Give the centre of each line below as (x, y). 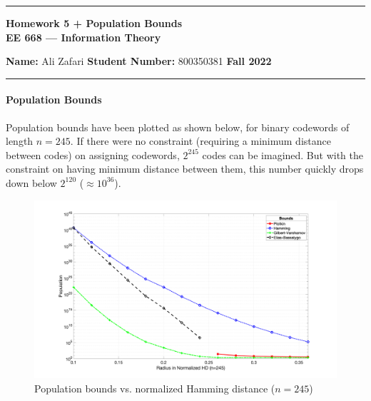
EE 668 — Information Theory (83, 37)
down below (31, 182)
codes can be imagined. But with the (283, 154)
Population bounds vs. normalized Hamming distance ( (155, 388)
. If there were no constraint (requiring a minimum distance (200, 141)
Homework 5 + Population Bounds (94, 23)
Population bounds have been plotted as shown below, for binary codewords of (178, 127)
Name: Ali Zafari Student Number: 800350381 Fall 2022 (139, 61)
